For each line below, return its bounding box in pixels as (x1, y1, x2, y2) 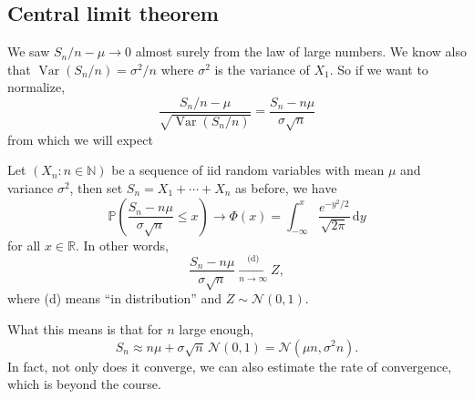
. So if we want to (329, 59, 428, 78)
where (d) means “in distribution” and (7, 289, 222, 308)
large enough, (179, 319, 254, 338)
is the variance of (214, 59, 310, 78)
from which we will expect (7, 129, 153, 148)
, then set (69, 179, 123, 197)
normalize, (7, 77, 66, 97)
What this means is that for (7, 319, 163, 338)
